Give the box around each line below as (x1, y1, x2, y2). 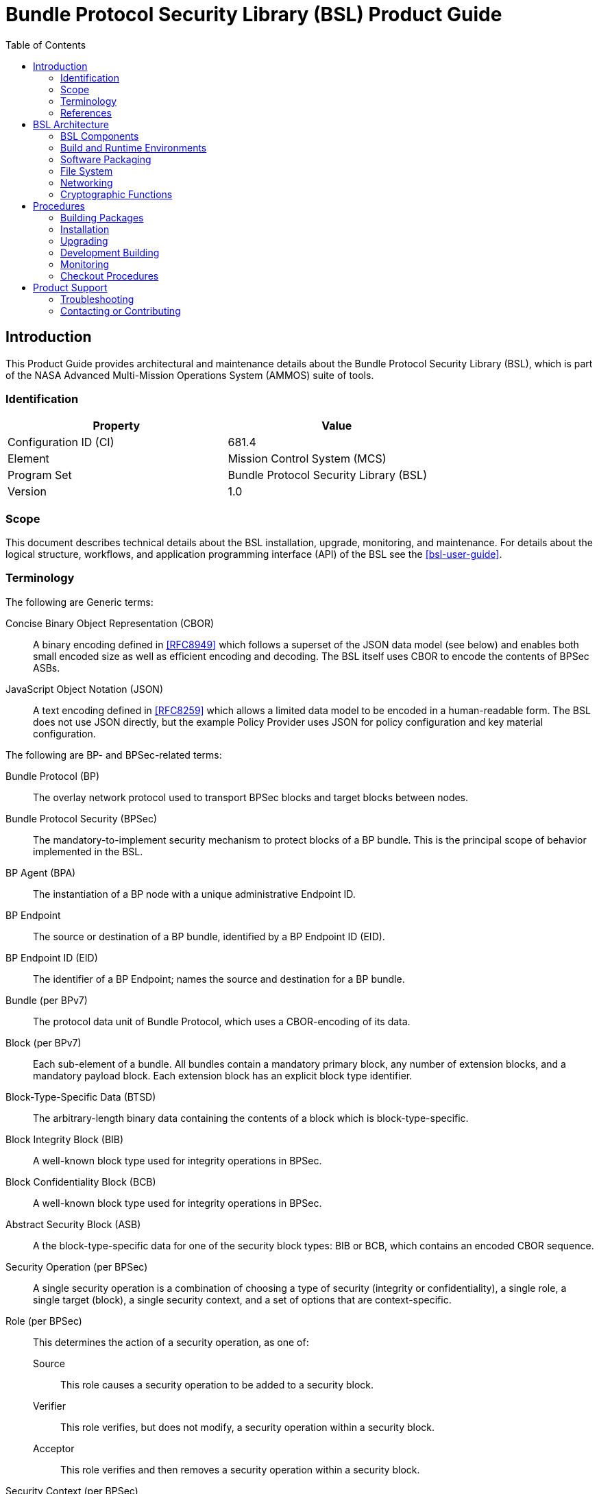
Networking (60, 176, 113, 188)
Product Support (33, 281, 108, 293)
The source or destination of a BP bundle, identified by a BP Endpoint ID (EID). (33, 930, 385, 942)
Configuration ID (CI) (8, 435, 114, 450)
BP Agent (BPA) (5, 866, 76, 879)
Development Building (60, 246, 160, 258)
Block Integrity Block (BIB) (5, 1133, 124, 1145)
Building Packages (60, 211, 144, 223)
